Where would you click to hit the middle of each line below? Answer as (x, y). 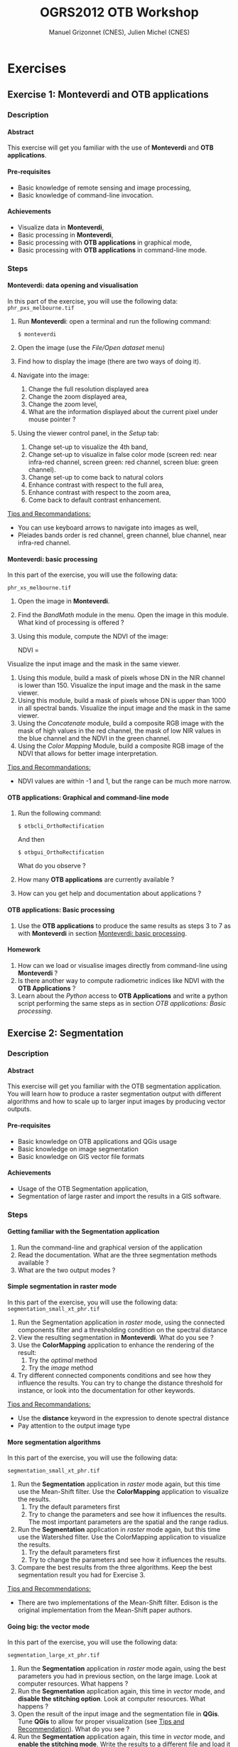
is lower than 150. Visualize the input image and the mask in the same (119, 686)
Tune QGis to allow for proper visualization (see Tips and (101, 1721)
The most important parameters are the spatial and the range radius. (128, 1522)
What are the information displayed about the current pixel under (123, 411)
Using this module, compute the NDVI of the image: (93, 637)
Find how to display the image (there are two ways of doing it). (109, 361)
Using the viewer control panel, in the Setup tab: (88, 433)
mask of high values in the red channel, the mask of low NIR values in (119, 731)
